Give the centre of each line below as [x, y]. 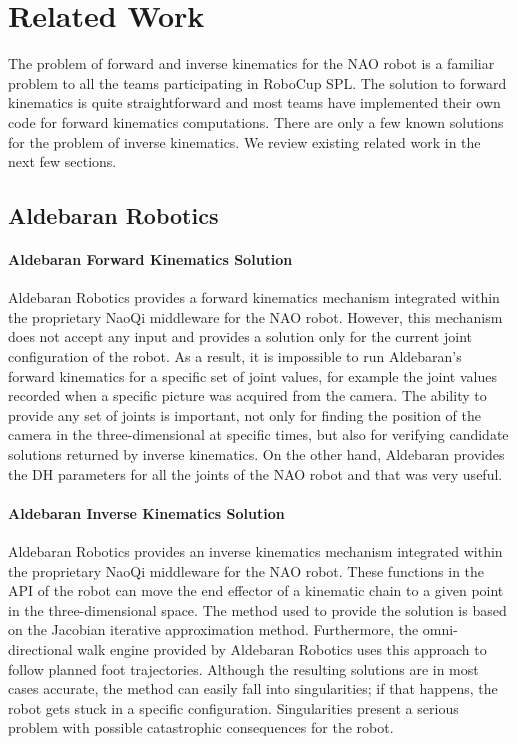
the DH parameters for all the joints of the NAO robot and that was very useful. [255, 473]
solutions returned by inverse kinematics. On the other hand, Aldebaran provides [256, 454]
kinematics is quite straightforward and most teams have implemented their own [254, 102]
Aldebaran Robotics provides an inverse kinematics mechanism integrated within [255, 551]
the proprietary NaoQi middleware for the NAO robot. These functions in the [246, 570]
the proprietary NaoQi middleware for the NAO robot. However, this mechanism [255, 316]
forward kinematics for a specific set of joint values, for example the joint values [252, 375]
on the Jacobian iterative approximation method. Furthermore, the [213, 629]
